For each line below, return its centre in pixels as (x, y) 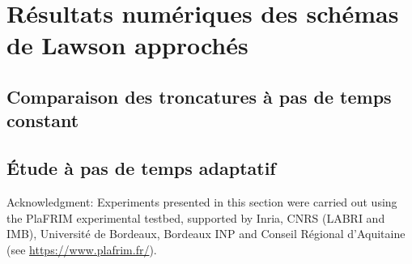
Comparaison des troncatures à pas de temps (199, 96)
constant (43, 120)
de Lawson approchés (127, 45)
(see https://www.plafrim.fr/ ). (82, 249)
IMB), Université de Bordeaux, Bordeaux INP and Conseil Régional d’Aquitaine (206, 234)
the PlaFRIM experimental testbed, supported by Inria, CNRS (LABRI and (196, 217)
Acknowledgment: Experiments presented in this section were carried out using (202, 201)
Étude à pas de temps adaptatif (141, 168)
